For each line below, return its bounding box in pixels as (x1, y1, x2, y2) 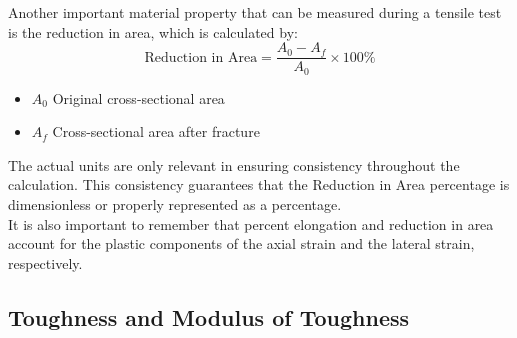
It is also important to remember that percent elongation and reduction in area (8, 213, 494, 234)
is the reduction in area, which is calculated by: (8, 21, 298, 42)
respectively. (8, 252, 83, 273)
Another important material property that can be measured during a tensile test (8, 2, 502, 22)
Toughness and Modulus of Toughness (8, 301, 410, 332)
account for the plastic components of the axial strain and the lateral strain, (8, 233, 475, 254)
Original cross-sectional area (52, 87, 225, 108)
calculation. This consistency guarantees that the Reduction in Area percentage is (8, 174, 510, 195)
